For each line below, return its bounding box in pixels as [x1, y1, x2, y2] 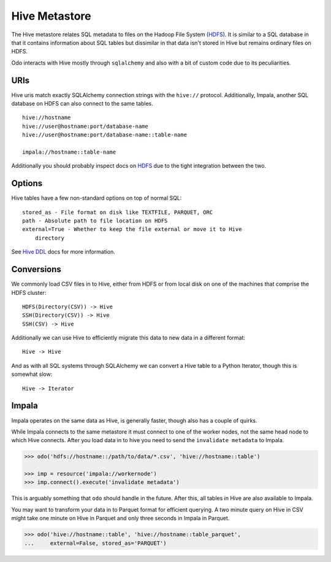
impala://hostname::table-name [22, 148, 116, 155]
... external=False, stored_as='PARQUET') [24, 539, 167, 547]
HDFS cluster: [11, 289, 47, 296]
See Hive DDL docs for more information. [11, 248, 116, 256]
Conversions [11, 264, 61, 275]
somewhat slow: [11, 370, 53, 378]
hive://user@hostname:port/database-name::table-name [22, 131, 187, 138]
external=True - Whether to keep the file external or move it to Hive [22, 226, 242, 233]
